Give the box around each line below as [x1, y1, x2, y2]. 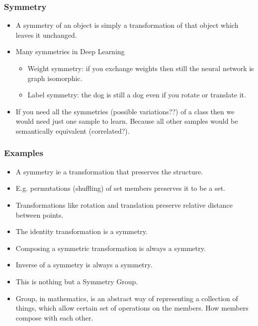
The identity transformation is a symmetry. [15, 226, 148, 237]
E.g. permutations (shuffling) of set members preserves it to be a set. [15, 183, 226, 193]
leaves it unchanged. [15, 29, 77, 40]
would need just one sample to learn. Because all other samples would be [15, 116, 238, 126]
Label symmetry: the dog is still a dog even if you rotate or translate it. [27, 89, 246, 100]
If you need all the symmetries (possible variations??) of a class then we [15, 106, 235, 116]
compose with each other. [15, 312, 93, 323]
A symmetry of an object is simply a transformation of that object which [15, 20, 239, 30]
